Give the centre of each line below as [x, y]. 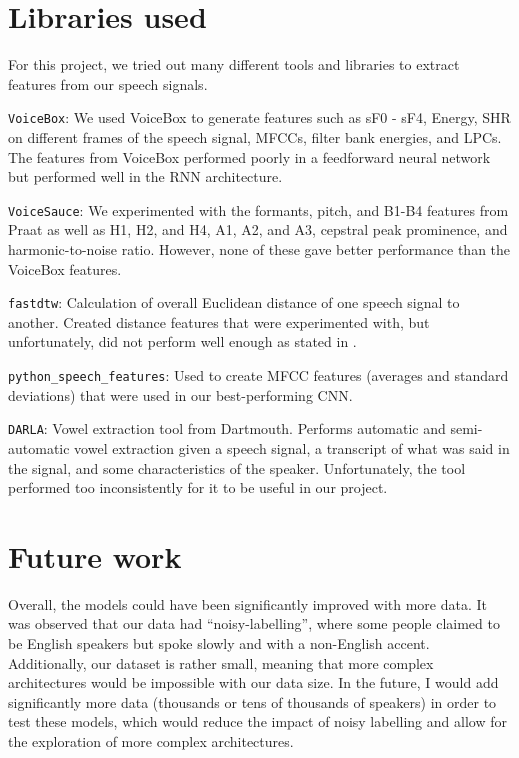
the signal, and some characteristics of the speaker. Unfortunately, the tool [237, 467]
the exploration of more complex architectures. [151, 741]
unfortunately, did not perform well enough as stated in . [182, 341]
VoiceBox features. [65, 268]
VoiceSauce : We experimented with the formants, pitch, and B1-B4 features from [258, 209]
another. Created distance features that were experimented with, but [219, 321]
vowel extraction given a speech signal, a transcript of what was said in [292, 447]
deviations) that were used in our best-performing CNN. [180, 394]
